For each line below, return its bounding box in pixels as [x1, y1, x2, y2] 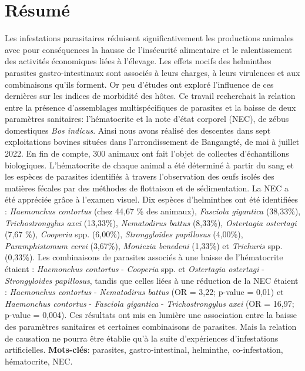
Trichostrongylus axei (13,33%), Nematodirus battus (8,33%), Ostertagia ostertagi [5, 216, 297, 228]
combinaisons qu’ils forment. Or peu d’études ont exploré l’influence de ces [5, 78, 274, 90]
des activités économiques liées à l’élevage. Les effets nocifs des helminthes [5, 55, 272, 67]
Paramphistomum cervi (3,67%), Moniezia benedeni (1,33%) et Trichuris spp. [5, 239, 283, 251]
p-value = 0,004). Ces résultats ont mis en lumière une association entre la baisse [5, 309, 297, 321]
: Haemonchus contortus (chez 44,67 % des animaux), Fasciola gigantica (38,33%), [5, 205, 301, 217]
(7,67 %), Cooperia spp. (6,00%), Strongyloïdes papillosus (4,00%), [5, 228, 243, 240]
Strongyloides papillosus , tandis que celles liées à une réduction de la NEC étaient [5, 274, 299, 286]
